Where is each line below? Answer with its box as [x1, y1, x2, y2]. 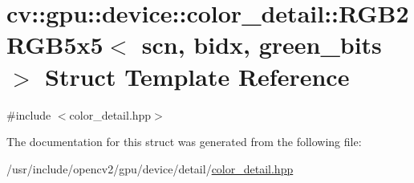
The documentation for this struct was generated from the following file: [6, 133, 362, 150]
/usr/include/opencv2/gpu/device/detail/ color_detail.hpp [6, 160, 294, 177]
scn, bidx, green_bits [141, 28, 382, 61]
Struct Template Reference [45, 59, 350, 92]
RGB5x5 [6, 28, 103, 61]
